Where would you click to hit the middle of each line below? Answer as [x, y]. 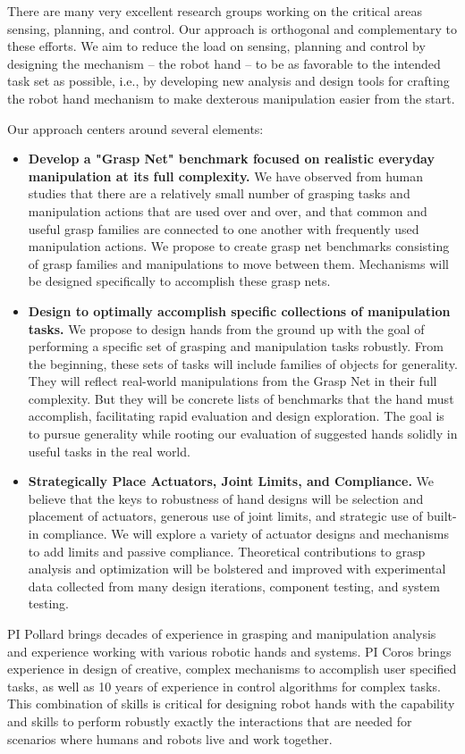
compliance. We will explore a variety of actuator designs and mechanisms [246, 534]
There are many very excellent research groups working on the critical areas [215, 11]
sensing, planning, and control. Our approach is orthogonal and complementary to [232, 28]
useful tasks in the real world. [109, 451]
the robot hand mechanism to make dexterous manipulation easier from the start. [231, 98]
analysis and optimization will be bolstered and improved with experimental [237, 569]
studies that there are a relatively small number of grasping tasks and [219, 193]
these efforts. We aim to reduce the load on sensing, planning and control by [216, 46]
